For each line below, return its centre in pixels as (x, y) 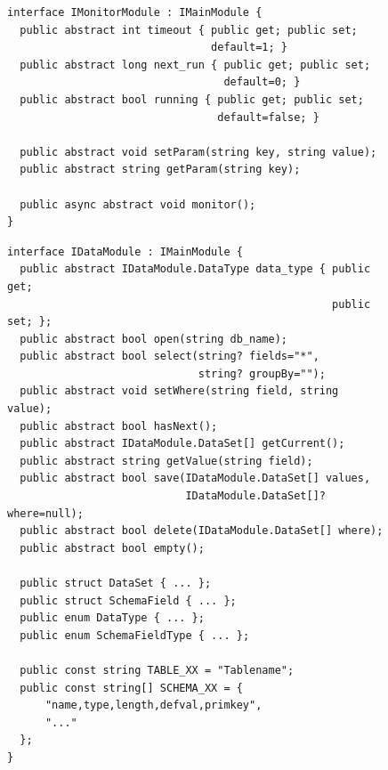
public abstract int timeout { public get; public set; (189, 30)
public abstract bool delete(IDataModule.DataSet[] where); (202, 531)
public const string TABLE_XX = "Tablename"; (157, 670)
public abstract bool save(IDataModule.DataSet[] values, (195, 478)
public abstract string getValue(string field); (166, 461)
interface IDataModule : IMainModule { (125, 251)
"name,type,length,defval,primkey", (154, 705)
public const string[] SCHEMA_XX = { (131, 688)
